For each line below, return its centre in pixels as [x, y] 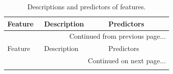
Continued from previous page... [117, 36]
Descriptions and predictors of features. [86, 6]
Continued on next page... [127, 61]
